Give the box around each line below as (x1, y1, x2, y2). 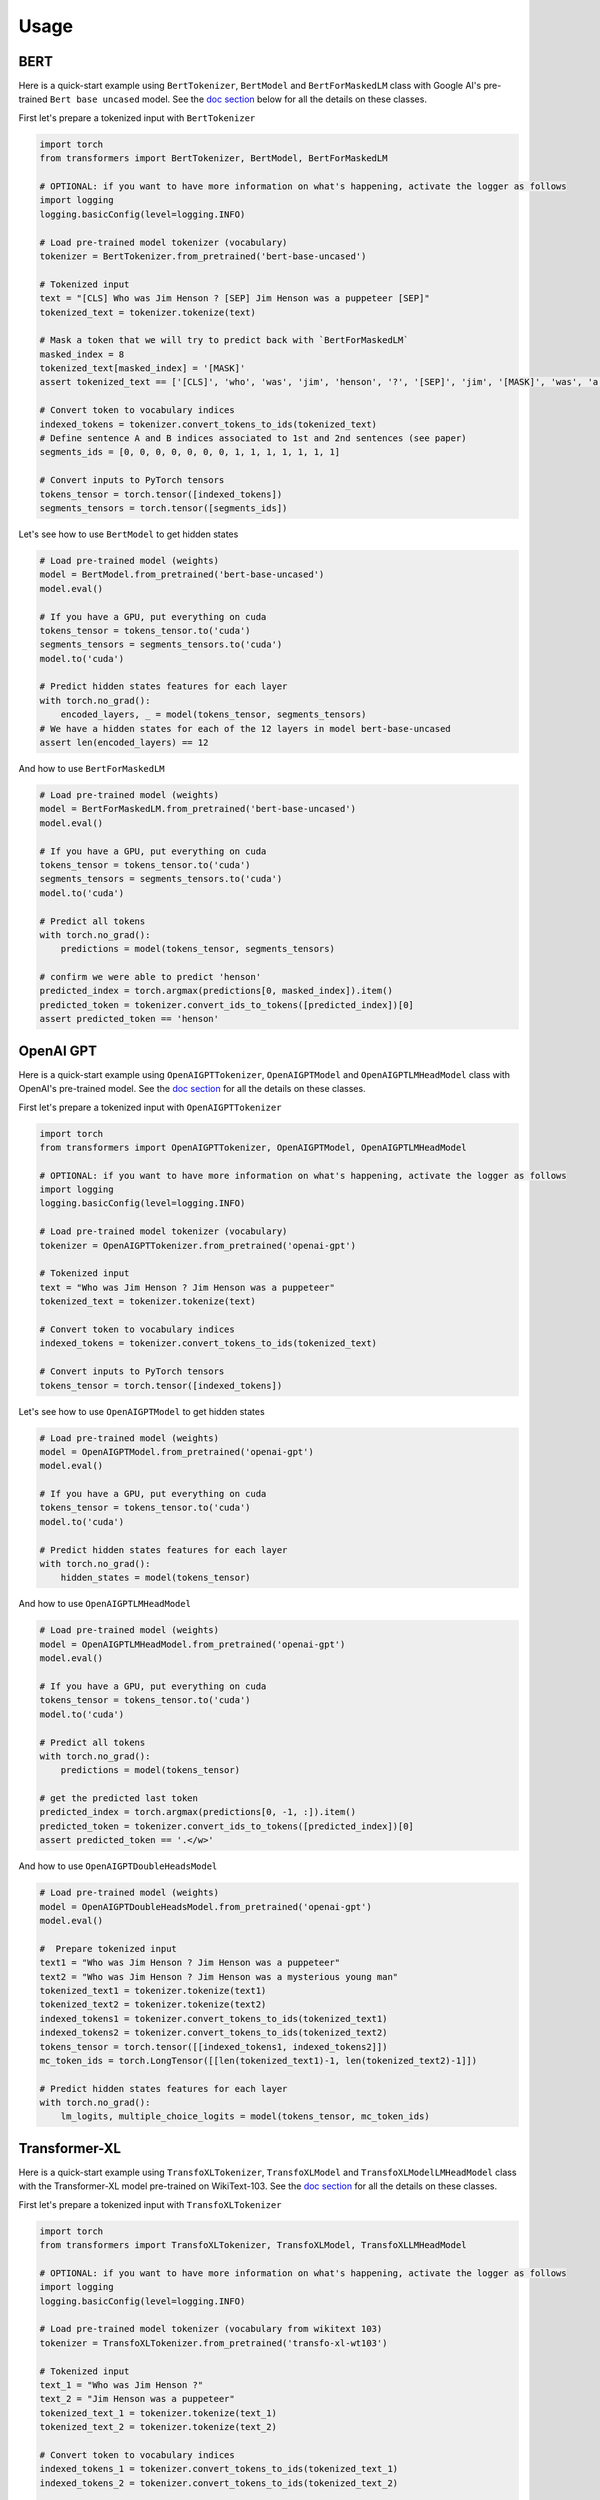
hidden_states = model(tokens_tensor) (60, 1572, 251, 1584)
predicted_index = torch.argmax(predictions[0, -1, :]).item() (39, 1806, 357, 1818)
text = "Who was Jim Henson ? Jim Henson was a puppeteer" (39, 1281, 335, 1293)
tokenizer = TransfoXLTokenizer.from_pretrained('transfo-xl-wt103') (39, 2337, 388, 2349)
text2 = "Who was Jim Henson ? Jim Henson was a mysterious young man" (39, 1971, 399, 1982)
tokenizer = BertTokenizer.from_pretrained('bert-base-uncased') (39, 250, 367, 262)
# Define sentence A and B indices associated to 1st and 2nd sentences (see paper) (39, 433, 467, 444)
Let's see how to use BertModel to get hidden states (18, 528, 239, 540)
